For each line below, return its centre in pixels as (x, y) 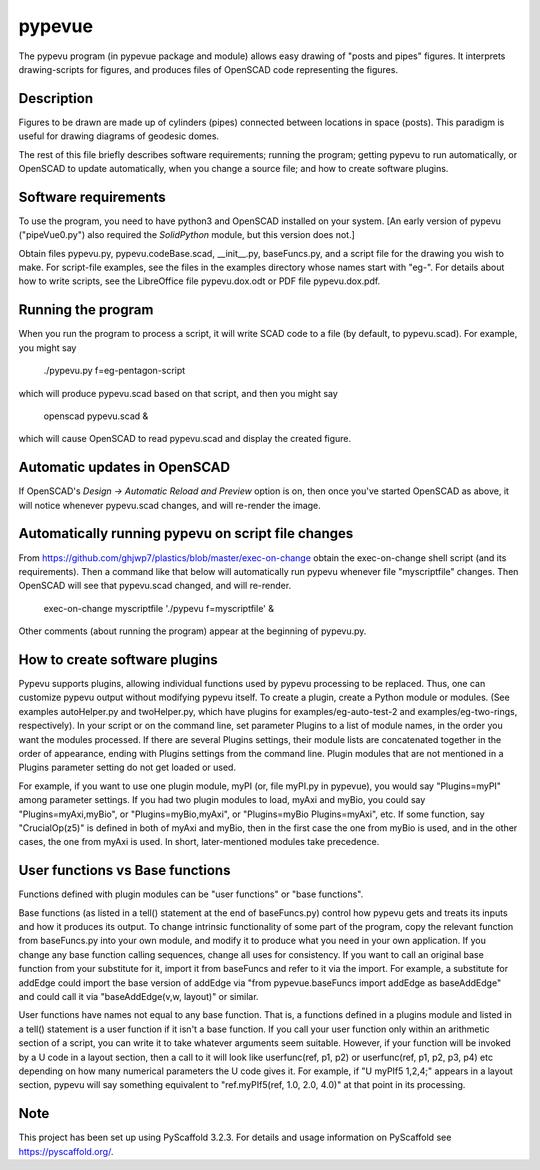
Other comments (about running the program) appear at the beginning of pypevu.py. (192, 631)
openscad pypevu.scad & (96, 416)
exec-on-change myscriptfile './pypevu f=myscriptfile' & (159, 608)
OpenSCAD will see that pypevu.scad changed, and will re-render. (155, 586)
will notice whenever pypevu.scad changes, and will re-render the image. (170, 505)
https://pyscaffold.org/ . (66, 1151)
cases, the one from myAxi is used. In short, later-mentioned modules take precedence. (199, 842)
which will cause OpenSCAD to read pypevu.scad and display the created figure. (185, 439)
